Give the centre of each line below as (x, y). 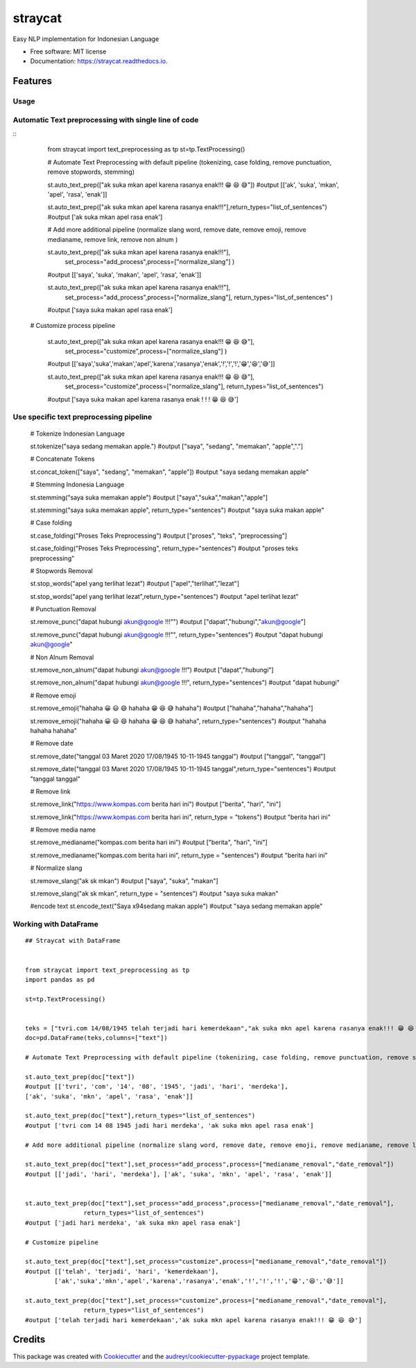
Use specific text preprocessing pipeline (83, 417)
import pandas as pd (60, 979)
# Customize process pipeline (73, 326)
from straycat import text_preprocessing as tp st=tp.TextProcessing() (146, 149)
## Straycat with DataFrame (73, 941)
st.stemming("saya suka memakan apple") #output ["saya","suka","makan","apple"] (149, 497)
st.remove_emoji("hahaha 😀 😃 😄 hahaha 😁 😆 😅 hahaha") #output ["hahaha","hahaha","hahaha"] (172, 708)
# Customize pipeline (62, 1242)
